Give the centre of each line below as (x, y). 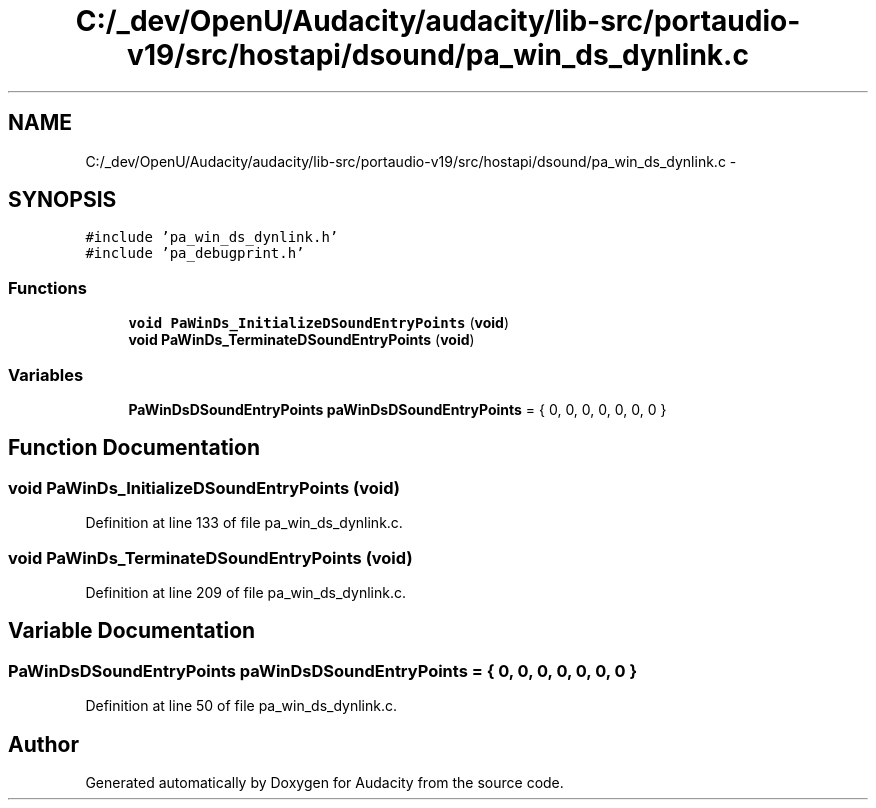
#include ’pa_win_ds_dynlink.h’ (212, 237)
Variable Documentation (132, 631)
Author (43, 744)
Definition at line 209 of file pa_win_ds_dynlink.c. (245, 592)
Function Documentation (134, 448)
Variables (46, 374)
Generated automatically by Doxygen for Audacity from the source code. (324, 782)
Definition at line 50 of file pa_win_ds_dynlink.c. (241, 706)
